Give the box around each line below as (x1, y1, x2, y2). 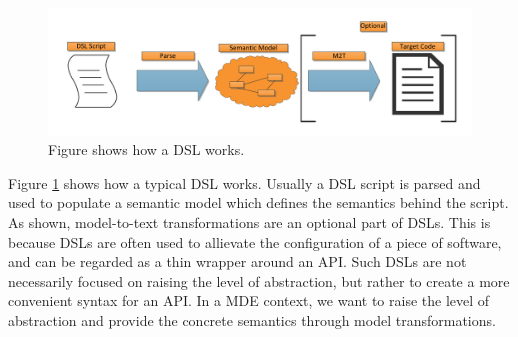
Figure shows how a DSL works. (48, 139, 245, 160)
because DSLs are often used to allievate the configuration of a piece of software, (8, 231, 502, 252)
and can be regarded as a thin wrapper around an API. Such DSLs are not (8, 251, 467, 272)
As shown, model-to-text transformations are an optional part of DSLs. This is (8, 211, 491, 232)
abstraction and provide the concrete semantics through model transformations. (8, 309, 496, 330)
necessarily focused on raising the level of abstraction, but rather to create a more (8, 270, 510, 291)
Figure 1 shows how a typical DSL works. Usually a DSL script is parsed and (8, 172, 481, 193)
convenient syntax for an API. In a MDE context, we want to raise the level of (8, 290, 490, 311)
